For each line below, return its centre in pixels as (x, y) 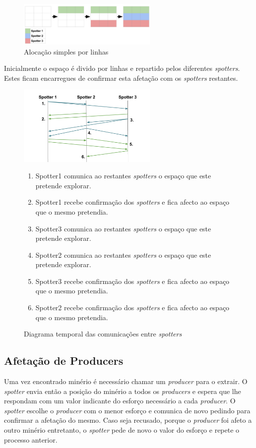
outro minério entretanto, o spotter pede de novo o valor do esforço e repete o (122, 430)
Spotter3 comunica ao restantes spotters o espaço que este (123, 228)
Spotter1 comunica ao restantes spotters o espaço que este (123, 176)
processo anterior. (31, 439)
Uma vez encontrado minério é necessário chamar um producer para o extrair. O (126, 381)
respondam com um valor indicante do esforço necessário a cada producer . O (120, 401)
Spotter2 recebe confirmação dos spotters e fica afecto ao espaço (132, 308)
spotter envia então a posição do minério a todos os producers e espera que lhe (123, 391)
